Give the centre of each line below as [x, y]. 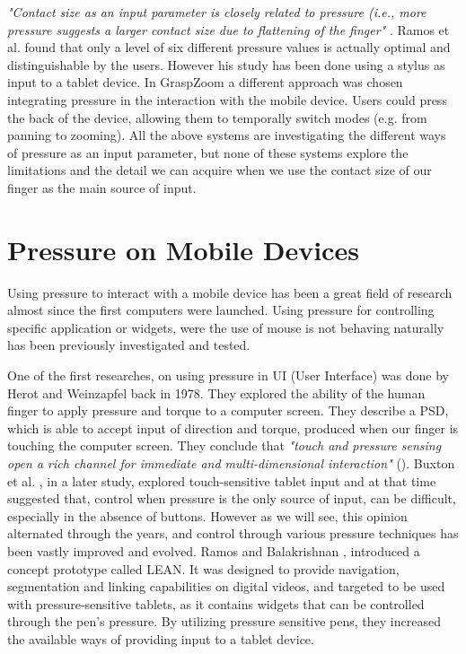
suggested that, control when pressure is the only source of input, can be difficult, [232, 498]
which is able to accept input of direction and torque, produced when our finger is [233, 427]
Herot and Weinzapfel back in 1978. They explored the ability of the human [216, 392]
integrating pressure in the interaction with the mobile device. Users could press [227, 99]
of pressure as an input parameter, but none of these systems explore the [208, 152]
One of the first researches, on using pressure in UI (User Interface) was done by [228, 375]
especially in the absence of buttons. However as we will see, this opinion [207, 515]
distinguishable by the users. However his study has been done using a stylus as [226, 64]
